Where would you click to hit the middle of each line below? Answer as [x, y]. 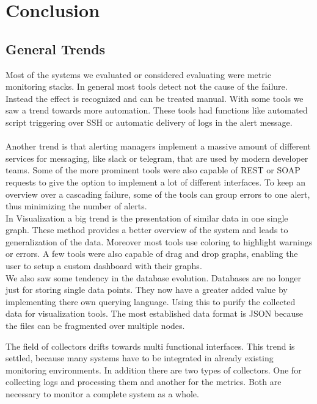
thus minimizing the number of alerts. [76, 206]
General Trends [56, 49]
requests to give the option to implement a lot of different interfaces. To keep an [156, 182]
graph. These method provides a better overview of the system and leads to [147, 230]
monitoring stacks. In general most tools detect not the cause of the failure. [147, 86]
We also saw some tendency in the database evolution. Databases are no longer [154, 277]
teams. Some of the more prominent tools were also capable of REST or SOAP [153, 170]
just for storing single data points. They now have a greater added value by [147, 290]
